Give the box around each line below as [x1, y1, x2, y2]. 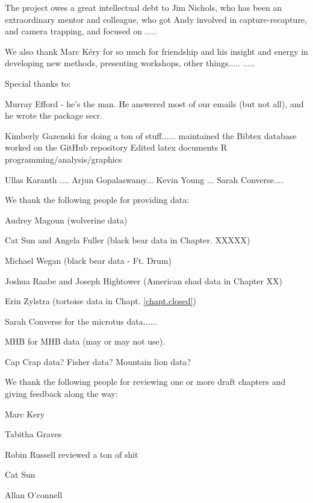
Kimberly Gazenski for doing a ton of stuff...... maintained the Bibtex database [5, 129, 297, 142]
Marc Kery [5, 407, 45, 420]
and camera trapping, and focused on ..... [5, 25, 157, 37]
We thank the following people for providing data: [5, 193, 190, 206]
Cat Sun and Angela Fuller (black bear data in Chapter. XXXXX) [5, 234, 250, 246]
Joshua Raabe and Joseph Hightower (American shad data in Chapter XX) [5, 274, 282, 287]
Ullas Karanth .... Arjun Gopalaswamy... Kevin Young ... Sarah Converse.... [5, 173, 284, 186]
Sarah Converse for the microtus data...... [5, 314, 158, 327]
